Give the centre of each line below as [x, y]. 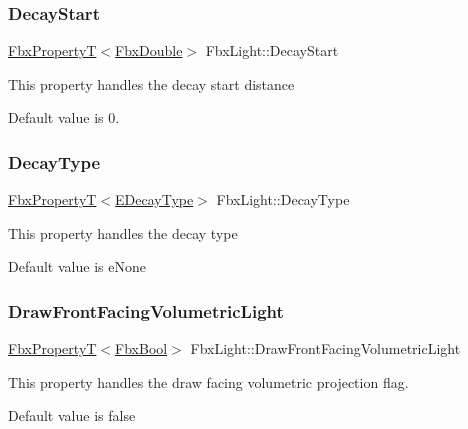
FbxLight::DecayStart [272, 50]
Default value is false [72, 415]
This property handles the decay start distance [151, 83]
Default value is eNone [77, 266]
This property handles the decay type [123, 232]
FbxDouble [149, 50]
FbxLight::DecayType [283, 199]
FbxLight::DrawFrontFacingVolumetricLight [325, 348]
